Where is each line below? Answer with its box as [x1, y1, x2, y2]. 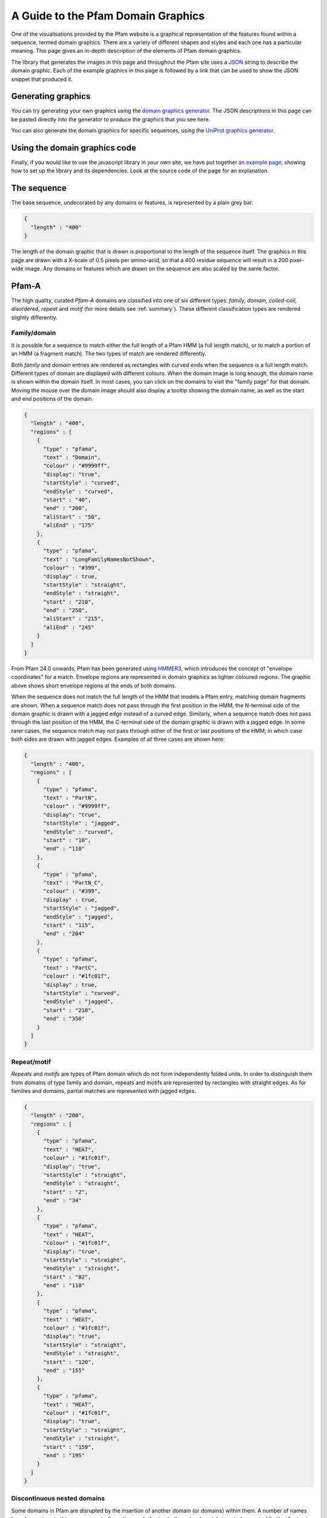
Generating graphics [11, 91, 91, 101]
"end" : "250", [43, 607, 88, 614]
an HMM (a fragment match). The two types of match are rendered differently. [11, 350, 206, 358]
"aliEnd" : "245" [43, 624, 95, 631]
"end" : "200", [43, 505, 88, 512]
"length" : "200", [30, 1112, 85, 1119]
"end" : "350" [43, 1015, 85, 1023]
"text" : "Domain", [43, 454, 101, 461]
